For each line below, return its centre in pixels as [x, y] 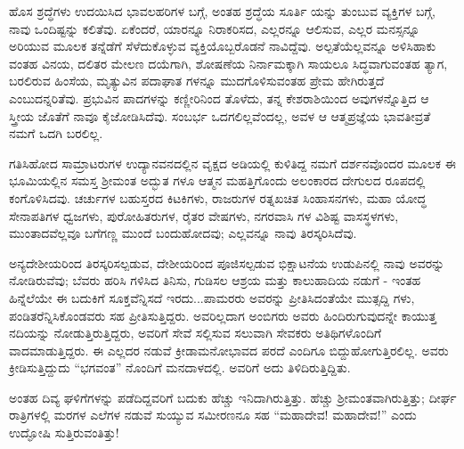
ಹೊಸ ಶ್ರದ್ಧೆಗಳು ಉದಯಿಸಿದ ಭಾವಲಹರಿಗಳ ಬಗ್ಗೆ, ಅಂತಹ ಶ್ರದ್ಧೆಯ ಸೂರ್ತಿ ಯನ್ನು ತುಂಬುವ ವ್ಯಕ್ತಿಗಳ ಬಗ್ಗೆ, [222, 11]
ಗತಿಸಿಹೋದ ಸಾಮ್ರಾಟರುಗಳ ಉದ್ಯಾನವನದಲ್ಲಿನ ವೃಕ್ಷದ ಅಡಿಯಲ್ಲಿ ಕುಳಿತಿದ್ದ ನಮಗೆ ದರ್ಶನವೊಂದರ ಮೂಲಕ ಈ [232, 163]
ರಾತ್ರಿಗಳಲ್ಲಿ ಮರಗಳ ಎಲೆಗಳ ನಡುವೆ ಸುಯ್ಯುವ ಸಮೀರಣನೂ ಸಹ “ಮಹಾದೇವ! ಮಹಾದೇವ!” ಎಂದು [213, 415]
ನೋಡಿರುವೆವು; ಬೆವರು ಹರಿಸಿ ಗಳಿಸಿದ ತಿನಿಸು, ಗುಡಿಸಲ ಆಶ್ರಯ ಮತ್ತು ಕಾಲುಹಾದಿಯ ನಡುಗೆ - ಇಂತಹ [215, 280]
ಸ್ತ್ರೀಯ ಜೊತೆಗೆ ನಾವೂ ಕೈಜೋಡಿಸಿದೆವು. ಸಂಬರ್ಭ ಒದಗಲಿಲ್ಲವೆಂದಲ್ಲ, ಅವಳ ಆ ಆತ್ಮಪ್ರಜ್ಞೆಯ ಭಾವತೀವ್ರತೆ [220, 115]
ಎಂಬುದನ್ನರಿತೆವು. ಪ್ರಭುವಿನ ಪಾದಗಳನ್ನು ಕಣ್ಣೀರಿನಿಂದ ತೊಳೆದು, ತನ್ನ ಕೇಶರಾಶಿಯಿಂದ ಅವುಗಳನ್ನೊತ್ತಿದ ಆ [219, 98]
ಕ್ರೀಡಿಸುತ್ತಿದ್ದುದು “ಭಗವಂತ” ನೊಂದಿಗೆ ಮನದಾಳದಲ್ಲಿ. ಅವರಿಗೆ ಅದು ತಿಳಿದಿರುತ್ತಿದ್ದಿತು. [180, 367]
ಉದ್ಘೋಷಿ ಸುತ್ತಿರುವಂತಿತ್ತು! [64, 433]
